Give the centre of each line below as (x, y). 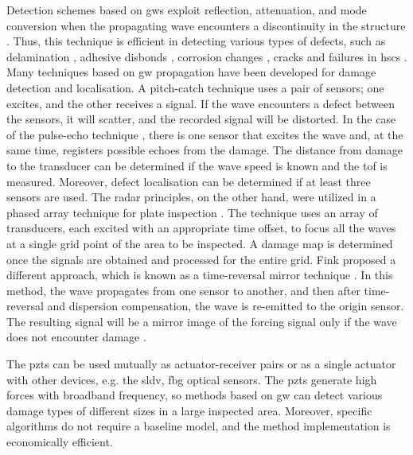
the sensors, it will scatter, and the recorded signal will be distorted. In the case (201, 119)
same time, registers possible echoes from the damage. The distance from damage (205, 150)
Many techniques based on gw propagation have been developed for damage (191, 72)
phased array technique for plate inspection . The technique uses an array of (192, 212)
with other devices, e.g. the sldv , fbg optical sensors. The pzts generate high (192, 379)
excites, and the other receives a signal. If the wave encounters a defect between (201, 103)
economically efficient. (60, 442)
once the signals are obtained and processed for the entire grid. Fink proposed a (201, 259)
